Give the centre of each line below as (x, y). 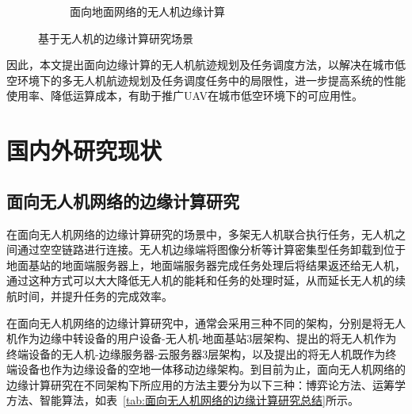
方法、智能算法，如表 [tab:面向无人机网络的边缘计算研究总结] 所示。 (183, 400)
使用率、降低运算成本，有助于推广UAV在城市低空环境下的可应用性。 (185, 96)
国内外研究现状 (84, 150)
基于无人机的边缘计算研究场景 (116, 38)
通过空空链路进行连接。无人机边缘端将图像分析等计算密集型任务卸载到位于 (211, 249)
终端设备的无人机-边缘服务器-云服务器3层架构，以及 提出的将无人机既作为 (196, 353)
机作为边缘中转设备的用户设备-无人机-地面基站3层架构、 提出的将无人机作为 (202, 338)
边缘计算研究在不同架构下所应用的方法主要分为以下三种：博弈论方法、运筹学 (206, 384)
